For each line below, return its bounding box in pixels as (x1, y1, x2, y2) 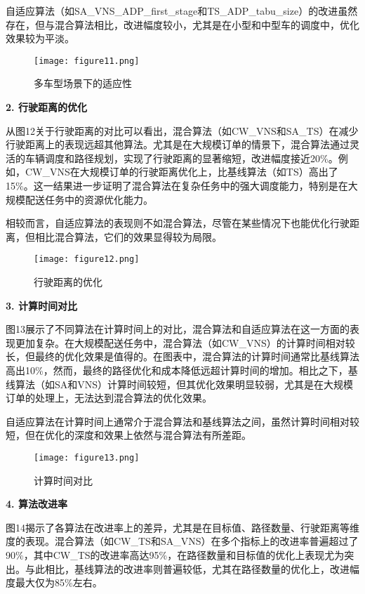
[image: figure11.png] (34, 55, 140, 66)
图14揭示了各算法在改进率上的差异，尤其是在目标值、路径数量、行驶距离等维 (6, 520, 359, 534)
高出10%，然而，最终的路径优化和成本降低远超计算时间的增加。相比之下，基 (6, 363, 358, 377)
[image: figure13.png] (34, 452, 140, 463)
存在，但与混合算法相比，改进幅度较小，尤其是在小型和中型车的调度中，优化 (6, 17, 359, 32)
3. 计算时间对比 (6, 298, 77, 312)
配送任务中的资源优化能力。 (25, 192, 153, 206)
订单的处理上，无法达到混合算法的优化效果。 (6, 390, 212, 405)
